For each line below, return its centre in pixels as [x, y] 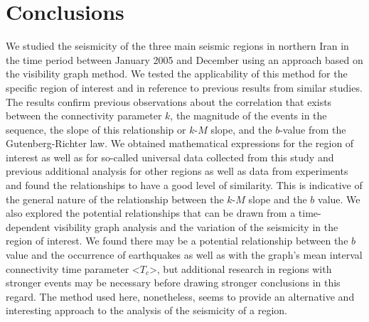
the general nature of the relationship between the [115, 199]
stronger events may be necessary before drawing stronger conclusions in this [173, 283]
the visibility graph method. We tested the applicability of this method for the [177, 74]
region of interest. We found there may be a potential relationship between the [177, 241]
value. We [339, 199]
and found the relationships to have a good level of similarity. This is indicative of [184, 185]
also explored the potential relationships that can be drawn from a [151, 213]
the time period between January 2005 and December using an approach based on [184, 59]
